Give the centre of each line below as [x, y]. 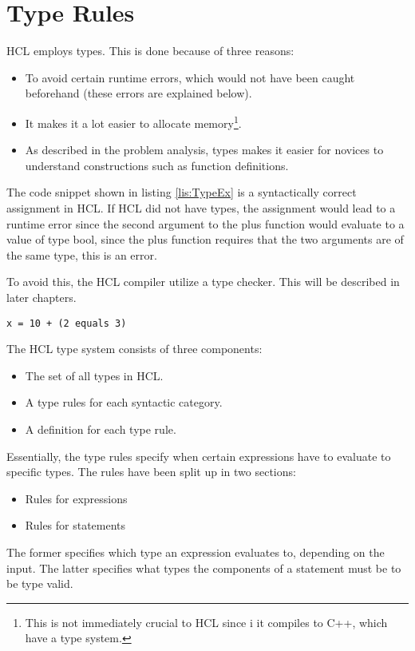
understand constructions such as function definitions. [157, 165]
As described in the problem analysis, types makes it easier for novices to [204, 150]
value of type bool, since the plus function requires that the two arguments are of [205, 239]
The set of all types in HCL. [94, 375]
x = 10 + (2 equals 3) [67, 323]
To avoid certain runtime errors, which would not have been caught [190, 77]
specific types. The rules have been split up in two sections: [151, 472]
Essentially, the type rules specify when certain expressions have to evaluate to [199, 456]
